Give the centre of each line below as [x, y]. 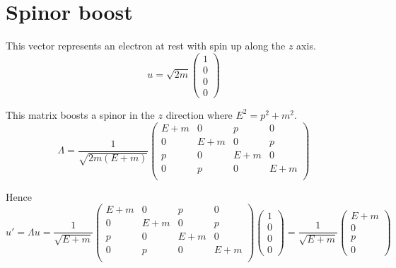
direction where [199, 114]
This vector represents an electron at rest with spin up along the [146, 46]
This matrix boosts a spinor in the [80, 114]
